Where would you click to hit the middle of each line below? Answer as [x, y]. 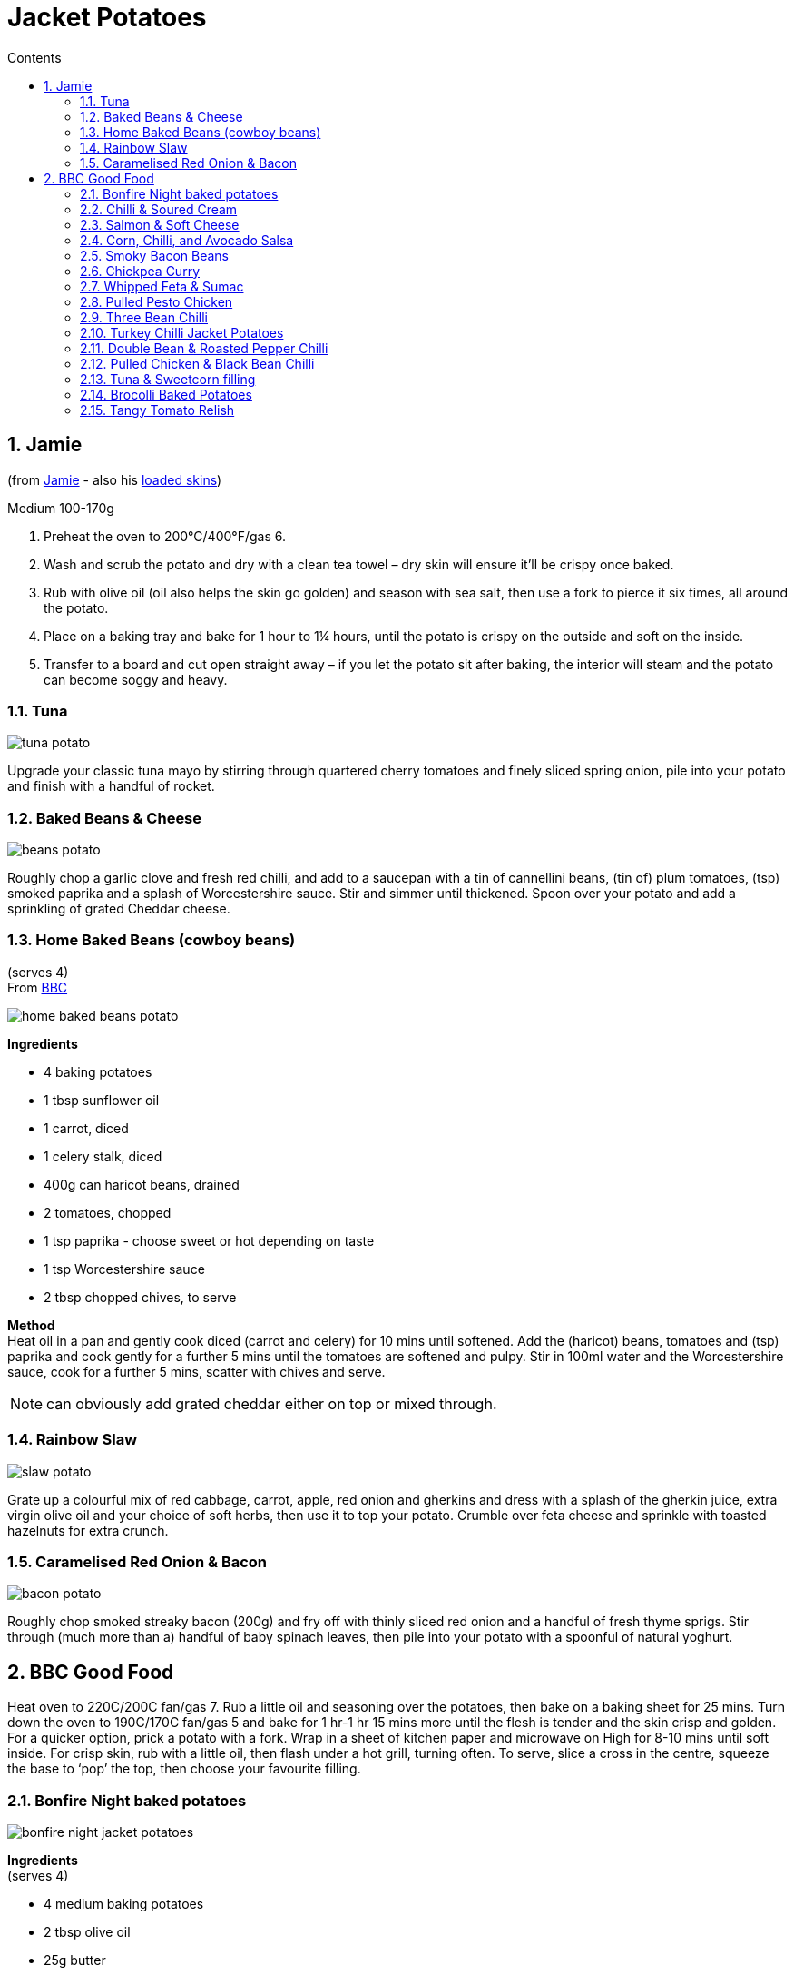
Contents [34, 57]
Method [31, 1325]
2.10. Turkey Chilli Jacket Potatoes [182, 332]
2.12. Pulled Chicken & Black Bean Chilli [197, 363]
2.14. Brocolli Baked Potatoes [166, 394]
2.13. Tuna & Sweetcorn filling [168, 379]
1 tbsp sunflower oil [102, 1100]
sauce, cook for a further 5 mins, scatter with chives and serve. [196, 1371]
